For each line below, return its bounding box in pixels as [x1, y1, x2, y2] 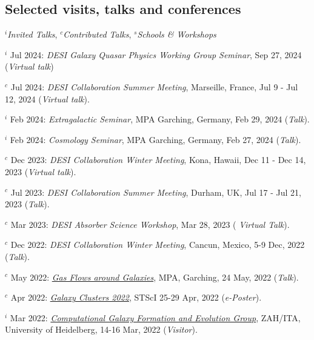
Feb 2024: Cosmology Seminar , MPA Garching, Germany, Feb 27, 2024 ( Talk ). [10, 133, 301, 145]
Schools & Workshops [137, 28, 216, 41]
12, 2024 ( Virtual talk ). [5, 92, 90, 105]
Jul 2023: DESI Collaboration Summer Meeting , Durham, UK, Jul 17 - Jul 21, [10, 185, 301, 198]
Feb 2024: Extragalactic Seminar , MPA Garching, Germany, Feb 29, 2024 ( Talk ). [10, 113, 310, 125]
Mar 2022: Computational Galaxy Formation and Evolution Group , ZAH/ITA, [10, 311, 301, 324]
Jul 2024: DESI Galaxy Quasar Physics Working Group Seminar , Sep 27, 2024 [10, 48, 302, 61]
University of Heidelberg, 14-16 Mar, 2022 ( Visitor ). [5, 323, 198, 336]
